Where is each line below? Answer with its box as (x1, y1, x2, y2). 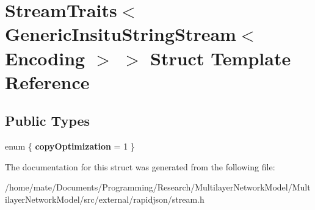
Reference (5, 69, 90, 94)
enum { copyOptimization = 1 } (5, 140, 135, 153)
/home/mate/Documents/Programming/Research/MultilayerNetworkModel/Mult (5, 181, 311, 194)
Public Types (5, 111, 90, 130)
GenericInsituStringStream (5, 21, 236, 46)
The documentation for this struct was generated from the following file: (5, 160, 275, 173)
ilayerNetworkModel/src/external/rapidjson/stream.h (5, 192, 205, 205)
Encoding (5, 45, 85, 70)
